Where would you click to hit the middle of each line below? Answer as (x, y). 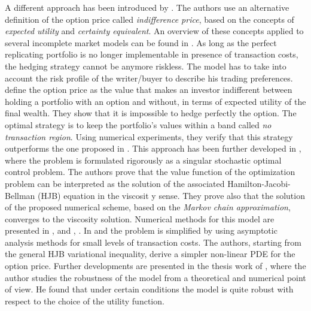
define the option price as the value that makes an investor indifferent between (149, 90)
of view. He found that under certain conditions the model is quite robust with (149, 289)
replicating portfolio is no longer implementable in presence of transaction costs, (152, 54)
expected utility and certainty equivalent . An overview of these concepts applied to (154, 31)
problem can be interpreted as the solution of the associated (115, 183)
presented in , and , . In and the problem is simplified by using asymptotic (141, 230)
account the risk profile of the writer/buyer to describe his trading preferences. (149, 78)
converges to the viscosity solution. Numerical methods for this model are (140, 218)
